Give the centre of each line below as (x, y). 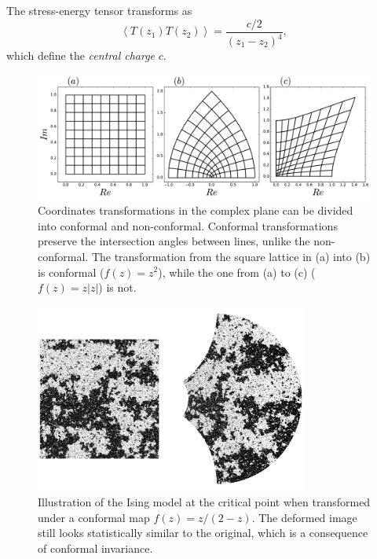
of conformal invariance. (95, 548)
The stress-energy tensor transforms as (99, 10)
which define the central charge (81, 55)
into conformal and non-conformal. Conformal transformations (188, 225)
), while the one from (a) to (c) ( (237, 272)
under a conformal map (94, 517)
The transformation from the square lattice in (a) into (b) (231, 256)
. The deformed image (304, 517)
